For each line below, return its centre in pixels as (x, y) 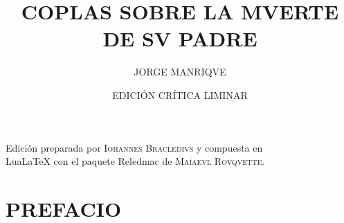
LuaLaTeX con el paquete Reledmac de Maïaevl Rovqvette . (135, 161)
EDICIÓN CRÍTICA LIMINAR (180, 95)
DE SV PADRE (180, 38)
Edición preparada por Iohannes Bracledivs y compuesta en (134, 147)
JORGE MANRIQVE (180, 72)
